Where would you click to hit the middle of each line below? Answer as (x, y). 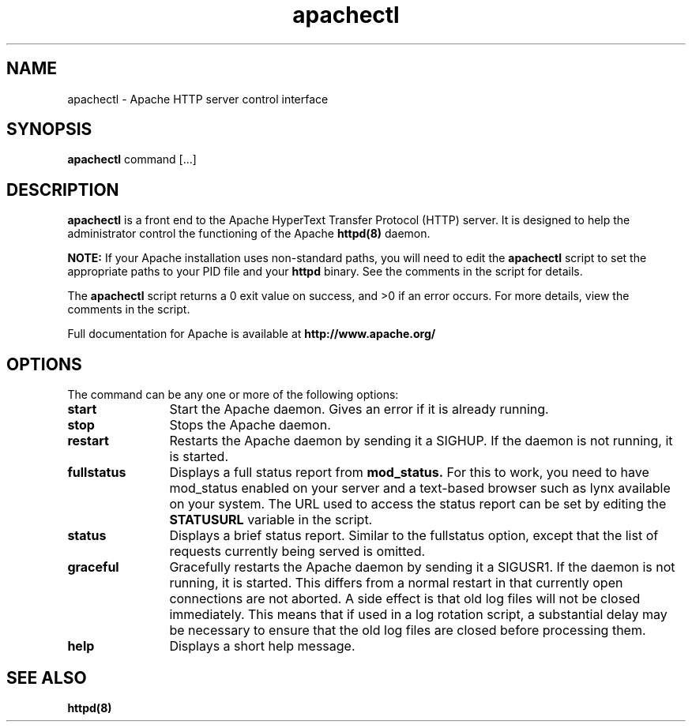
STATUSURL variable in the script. (271, 520)
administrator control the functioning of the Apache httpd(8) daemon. (249, 234)
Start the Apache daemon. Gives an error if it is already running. (359, 409)
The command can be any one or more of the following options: (233, 395)
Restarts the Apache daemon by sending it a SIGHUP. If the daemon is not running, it (421, 441)
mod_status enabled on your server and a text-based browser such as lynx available (420, 488)
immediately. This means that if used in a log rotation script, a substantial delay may (418, 615)
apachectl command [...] (132, 159)
